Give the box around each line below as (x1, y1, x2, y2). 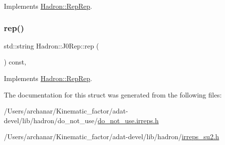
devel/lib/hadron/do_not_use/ (4, 115, 98, 125)
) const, (4, 57, 26, 67)
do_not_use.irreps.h (98, 115, 159, 125)
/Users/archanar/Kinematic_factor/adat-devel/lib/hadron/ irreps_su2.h (4, 131, 219, 142)
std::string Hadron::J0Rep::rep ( (4, 40, 99, 50)
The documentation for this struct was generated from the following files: (4, 89, 222, 99)
